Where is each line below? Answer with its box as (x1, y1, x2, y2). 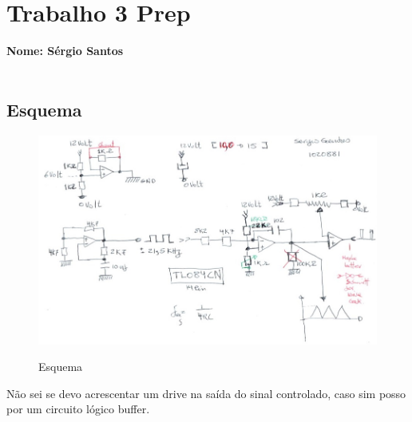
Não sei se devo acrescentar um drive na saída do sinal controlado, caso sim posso (6, 385, 406, 401)
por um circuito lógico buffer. (6, 400, 150, 417)
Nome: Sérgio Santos (6, 42, 124, 59)
